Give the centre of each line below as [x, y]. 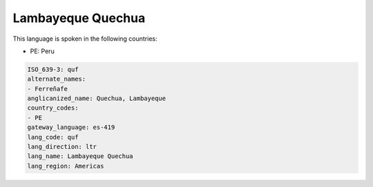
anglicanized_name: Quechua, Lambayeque [96, 99]
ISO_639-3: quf [53, 69]
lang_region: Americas [66, 166]
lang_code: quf [53, 137]
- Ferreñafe [48, 89]
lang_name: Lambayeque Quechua [80, 156]
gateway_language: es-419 [71, 127]
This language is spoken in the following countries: [85, 39]
